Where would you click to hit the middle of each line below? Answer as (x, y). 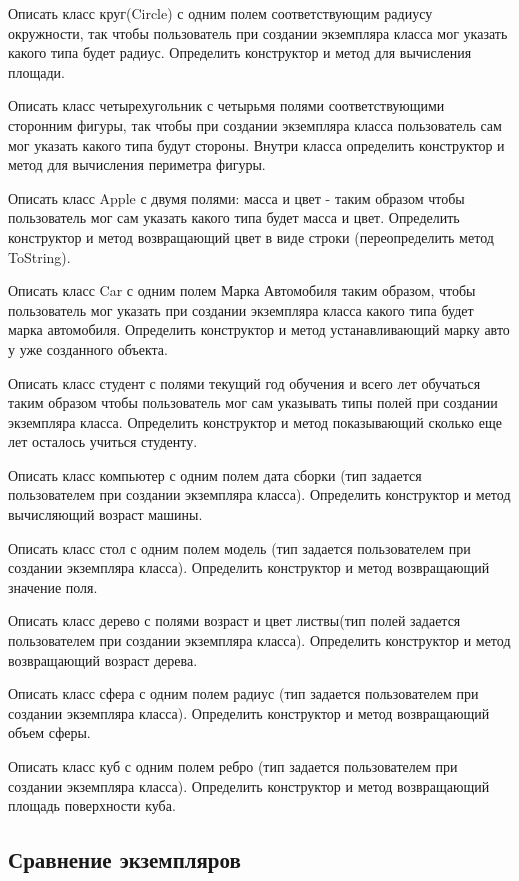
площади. (36, 71)
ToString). (39, 256)
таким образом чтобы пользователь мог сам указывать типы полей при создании (253, 402)
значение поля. (53, 586)
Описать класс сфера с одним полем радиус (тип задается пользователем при (243, 693)
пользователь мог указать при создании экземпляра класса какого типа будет (241, 309)
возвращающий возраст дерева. (103, 659)
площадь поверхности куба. (92, 805)
